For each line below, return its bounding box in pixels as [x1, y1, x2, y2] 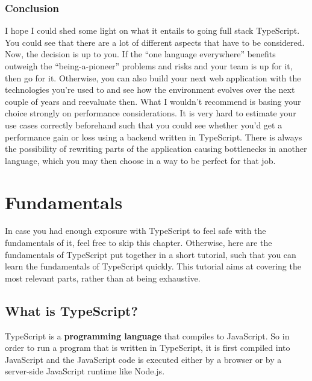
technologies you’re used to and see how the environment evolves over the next [5, 83, 295, 96]
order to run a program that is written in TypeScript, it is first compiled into [5, 341, 290, 354]
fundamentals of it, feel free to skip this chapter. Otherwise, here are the [5, 236, 272, 249]
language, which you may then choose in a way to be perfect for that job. [5, 154, 276, 166]
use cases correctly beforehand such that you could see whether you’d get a [5, 118, 282, 131]
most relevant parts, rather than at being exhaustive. [5, 271, 201, 284]
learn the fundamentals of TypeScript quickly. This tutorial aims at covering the [5, 260, 301, 272]
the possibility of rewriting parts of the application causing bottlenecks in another [5, 142, 307, 155]
